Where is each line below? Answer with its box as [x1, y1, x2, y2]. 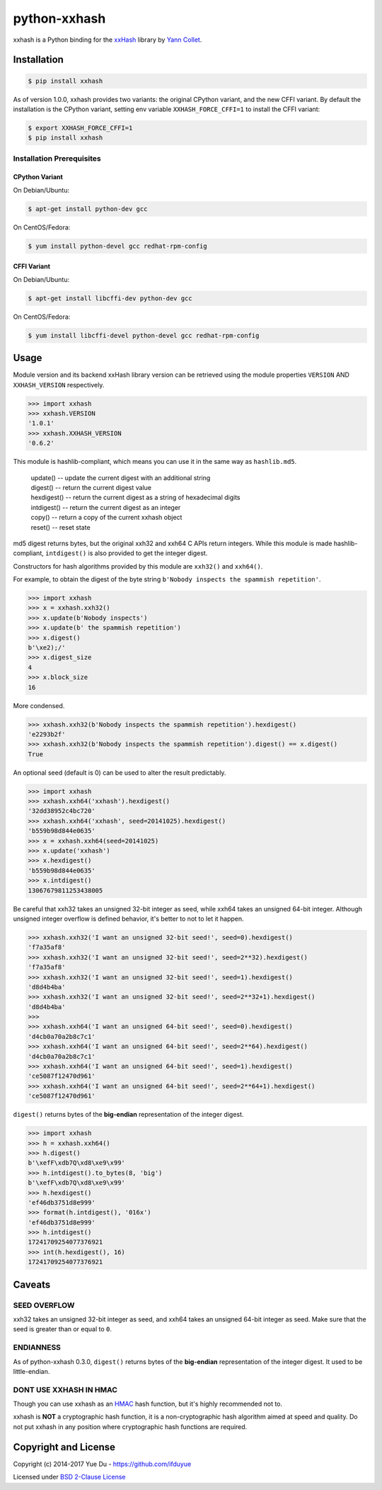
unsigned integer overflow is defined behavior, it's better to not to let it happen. [13, 914, 244, 923]
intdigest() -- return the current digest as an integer [30, 503, 181, 511]
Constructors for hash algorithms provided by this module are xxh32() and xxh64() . [13, 562, 263, 570]
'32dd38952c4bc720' [28, 807, 95, 815]
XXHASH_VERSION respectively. [13, 380, 105, 389]
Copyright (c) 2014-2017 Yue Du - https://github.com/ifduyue [13, 1460, 192, 1468]
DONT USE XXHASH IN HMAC [13, 1384, 118, 1394]
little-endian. [13, 1367, 50, 1375]
